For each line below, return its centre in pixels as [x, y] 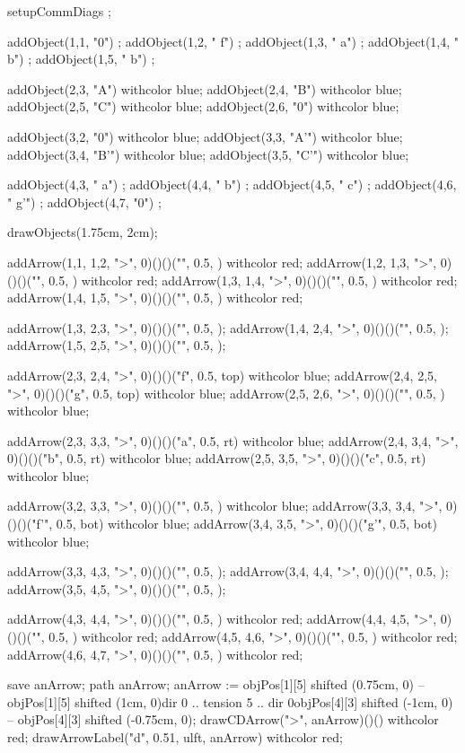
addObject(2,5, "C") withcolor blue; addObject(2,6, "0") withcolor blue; [203, 106]
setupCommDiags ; [59, 11]
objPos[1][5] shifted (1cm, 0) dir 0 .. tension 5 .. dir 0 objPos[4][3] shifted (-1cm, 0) [230, 701]
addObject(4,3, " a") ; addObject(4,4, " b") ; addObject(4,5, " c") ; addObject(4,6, [232, 184]
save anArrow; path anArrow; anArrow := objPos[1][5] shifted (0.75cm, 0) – [216, 684]
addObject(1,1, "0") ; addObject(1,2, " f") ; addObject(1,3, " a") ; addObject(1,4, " [233, 41]
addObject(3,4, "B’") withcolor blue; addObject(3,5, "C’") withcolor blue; [208, 154]
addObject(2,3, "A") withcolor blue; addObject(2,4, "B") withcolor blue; [205, 88]
